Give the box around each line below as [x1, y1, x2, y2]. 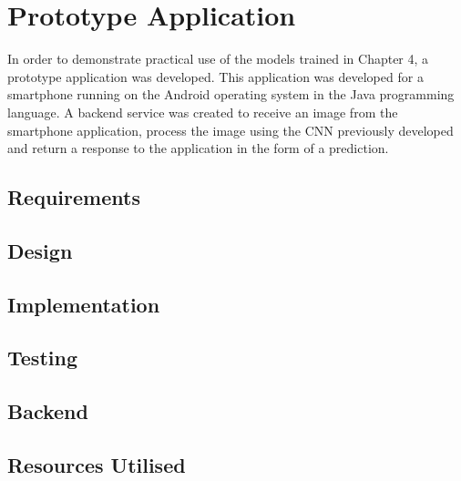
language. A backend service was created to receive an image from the [7, 102, 398, 121]
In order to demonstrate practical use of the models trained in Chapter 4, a [7, 49, 429, 68]
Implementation [7, 290, 160, 318]
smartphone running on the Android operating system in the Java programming [7, 85, 455, 104]
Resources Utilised [7, 450, 186, 478]
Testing [7, 343, 77, 372]
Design [7, 236, 73, 264]
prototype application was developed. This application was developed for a [7, 67, 424, 86]
